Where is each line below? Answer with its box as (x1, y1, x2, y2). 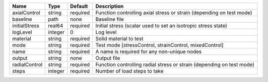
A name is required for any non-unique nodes (95, 48, 202, 55)
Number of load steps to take (95, 68, 164, 74)
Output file (95, 55, 120, 61)
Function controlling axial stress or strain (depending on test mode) (95, 9, 253, 16)
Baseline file (95, 16, 124, 22)
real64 (48, 22, 64, 29)
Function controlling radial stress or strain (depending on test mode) (95, 61, 255, 68)
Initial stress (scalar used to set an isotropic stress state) (95, 22, 228, 29)
